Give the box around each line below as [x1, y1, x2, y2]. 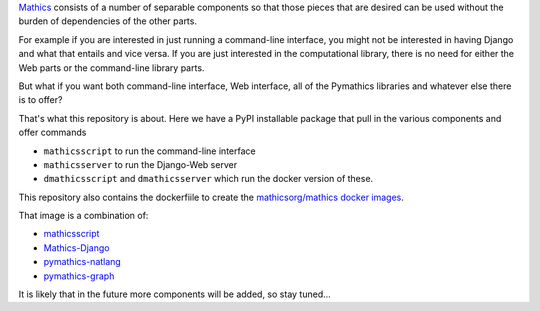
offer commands [18, 126, 87, 139]
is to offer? [18, 94, 63, 106]
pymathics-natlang [43, 256, 122, 268]
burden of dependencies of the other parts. [18, 15, 197, 27]
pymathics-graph [43, 270, 115, 282]
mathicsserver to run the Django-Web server [43, 158, 238, 170]
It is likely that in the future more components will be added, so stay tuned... [18, 288, 332, 300]
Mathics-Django [43, 241, 110, 254]
